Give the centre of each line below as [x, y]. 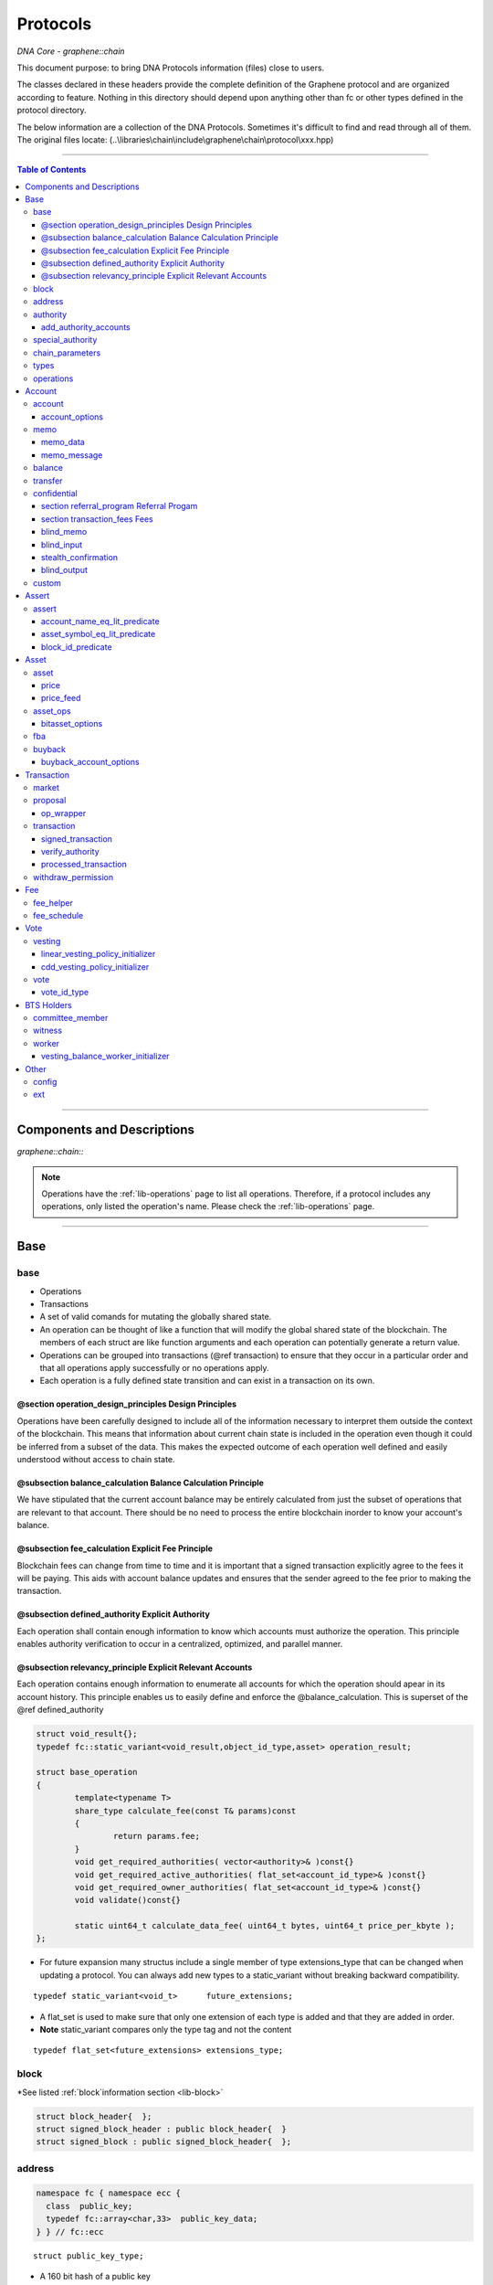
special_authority [65, 340]
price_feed [61, 698]
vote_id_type [65, 993]
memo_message [72, 455]
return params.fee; [157, 1836]
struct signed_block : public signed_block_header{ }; [164, 2142]
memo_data [63, 442]
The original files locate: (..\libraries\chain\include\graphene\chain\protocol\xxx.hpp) [175, 139]
